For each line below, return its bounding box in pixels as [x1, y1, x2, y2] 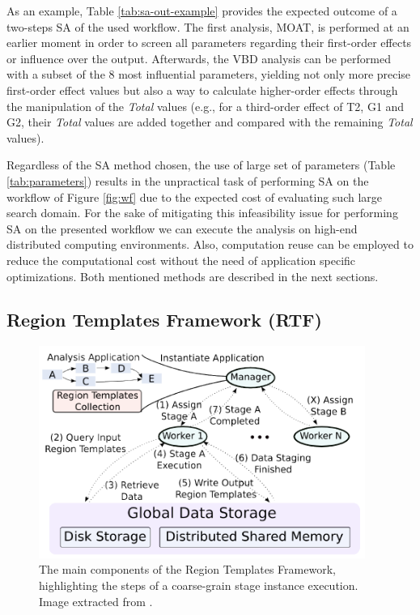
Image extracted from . [39, 592, 153, 609]
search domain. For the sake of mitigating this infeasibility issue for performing [6, 204, 398, 221]
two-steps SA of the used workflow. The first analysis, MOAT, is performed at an [6, 18, 409, 35]
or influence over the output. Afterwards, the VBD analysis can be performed [6, 49, 391, 66]
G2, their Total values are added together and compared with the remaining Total [6, 113, 413, 130]
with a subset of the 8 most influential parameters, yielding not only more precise [6, 66, 411, 83]
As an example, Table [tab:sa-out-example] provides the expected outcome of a [6, 2, 397, 19]
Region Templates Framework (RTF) [6, 307, 322, 332]
